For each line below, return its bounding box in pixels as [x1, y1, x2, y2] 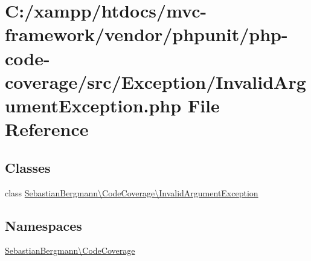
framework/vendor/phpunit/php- [5, 22, 288, 47]
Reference [5, 117, 89, 141]
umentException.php [5, 92, 182, 117]
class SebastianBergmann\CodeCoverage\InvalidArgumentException [5, 186, 258, 199]
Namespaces [5, 216, 82, 234]
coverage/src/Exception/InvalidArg [5, 69, 306, 94]
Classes [5, 158, 51, 176]
